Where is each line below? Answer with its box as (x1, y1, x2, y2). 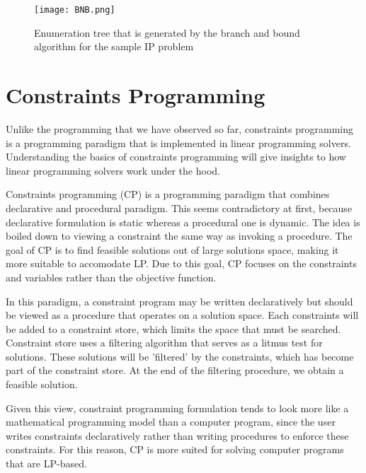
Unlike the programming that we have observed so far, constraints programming (6, 121, 353, 136)
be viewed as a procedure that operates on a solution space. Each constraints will (6, 308, 359, 322)
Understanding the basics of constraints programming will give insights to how (6, 149, 346, 164)
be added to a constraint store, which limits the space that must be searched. (6, 321, 341, 336)
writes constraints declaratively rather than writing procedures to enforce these (6, 428, 349, 443)
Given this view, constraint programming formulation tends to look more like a (6, 400, 349, 415)
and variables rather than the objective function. (6, 269, 217, 284)
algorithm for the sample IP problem (34, 39, 194, 54)
